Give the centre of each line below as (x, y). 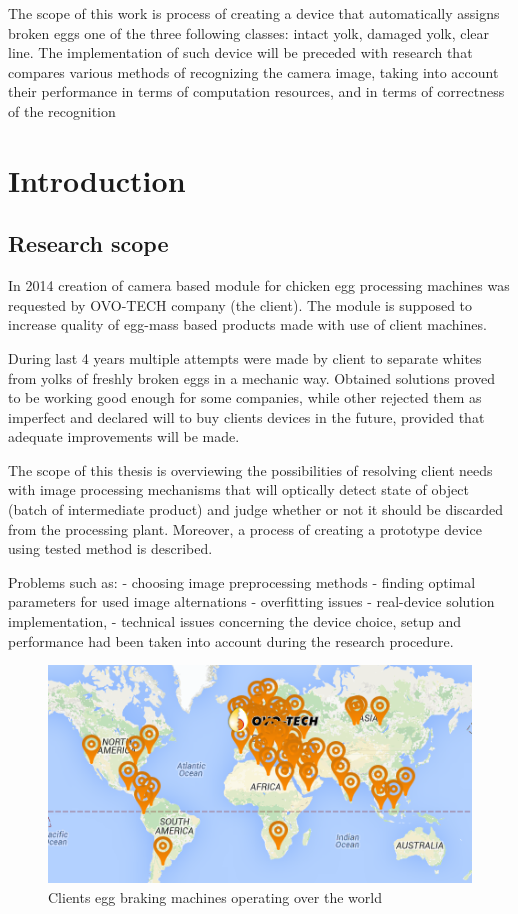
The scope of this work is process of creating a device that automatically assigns (254, 13)
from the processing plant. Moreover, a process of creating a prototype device (245, 528)
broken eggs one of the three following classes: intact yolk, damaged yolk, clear (249, 32)
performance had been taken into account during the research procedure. (231, 640)
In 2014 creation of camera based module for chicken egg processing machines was (259, 285)
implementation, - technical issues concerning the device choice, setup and (234, 621)
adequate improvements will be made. (124, 436)
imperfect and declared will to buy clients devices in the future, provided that (246, 416)
